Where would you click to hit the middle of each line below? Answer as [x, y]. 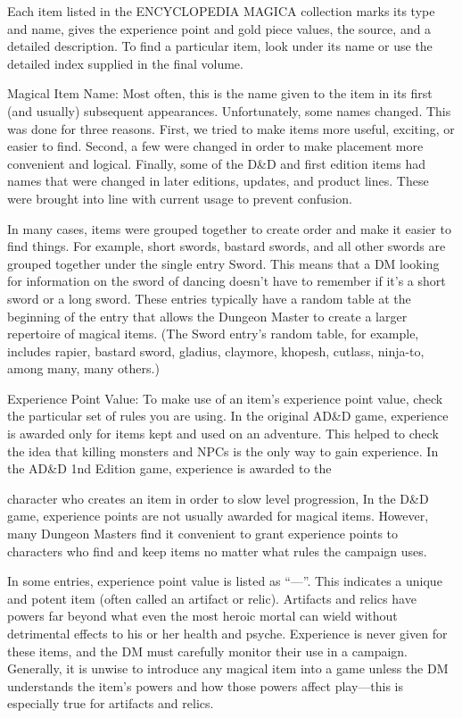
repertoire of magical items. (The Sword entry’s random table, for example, [213, 334]
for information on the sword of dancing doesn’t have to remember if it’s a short [227, 281]
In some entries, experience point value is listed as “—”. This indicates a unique [225, 581]
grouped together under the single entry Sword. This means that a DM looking [223, 263]
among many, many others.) [83, 368]
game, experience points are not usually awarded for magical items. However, [218, 516]
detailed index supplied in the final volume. [125, 63]
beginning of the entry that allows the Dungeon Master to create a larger [207, 316]
